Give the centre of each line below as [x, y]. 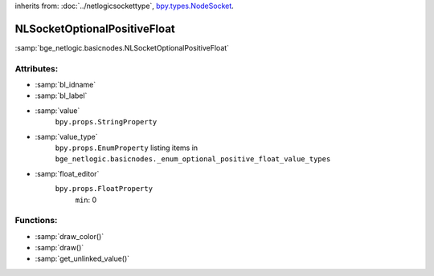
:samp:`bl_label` [61, 95]
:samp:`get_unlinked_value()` [82, 259]
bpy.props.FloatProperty [104, 189]
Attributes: [37, 68]
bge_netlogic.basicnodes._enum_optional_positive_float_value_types [193, 159]
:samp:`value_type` [66, 136]
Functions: [36, 221]
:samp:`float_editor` [67, 173]
